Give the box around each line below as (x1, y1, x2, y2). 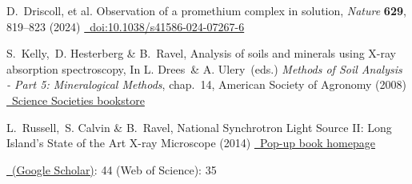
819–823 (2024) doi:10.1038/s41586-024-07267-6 (6, 18, 245, 34)
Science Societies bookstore (11, 91, 145, 108)
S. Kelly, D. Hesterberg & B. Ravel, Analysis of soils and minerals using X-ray (6, 45, 397, 62)
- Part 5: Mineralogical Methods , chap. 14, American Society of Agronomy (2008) (6, 76, 406, 93)
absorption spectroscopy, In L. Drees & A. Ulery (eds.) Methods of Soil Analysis (6, 60, 402, 77)
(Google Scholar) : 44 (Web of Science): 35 (11, 161, 217, 178)
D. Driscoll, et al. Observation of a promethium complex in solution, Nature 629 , (6, 2, 406, 18)
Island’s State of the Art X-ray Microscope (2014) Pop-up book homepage (6, 134, 375, 151)
